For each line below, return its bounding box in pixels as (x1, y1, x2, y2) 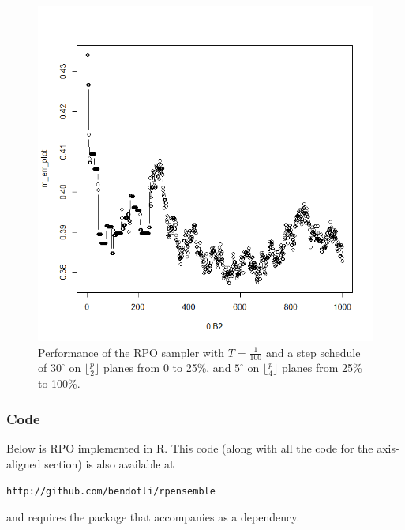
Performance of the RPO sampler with (38, 344, 225, 360)
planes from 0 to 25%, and (103, 359, 231, 376)
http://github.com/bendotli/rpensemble (6, 486, 216, 498)
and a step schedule (265, 344, 361, 360)
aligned (6, 455, 41, 472)
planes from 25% (282, 359, 362, 376)
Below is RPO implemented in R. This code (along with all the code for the (6, 440, 373, 457)
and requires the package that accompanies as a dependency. (6, 508, 300, 524)
